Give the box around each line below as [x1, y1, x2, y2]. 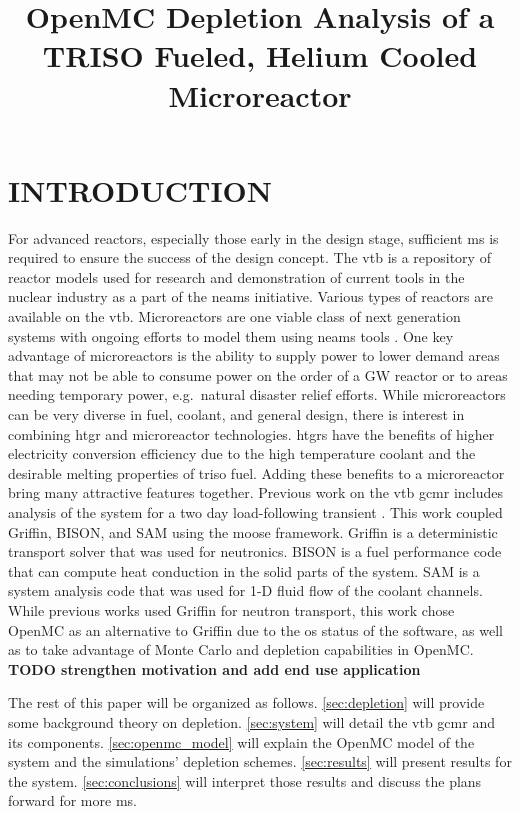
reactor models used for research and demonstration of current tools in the [8, 266, 465, 287]
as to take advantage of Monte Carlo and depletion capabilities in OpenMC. [8, 639, 474, 660]
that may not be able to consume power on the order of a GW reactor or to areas [8, 364, 508, 385]
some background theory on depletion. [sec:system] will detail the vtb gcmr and [8, 711, 495, 732]
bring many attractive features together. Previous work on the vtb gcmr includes [8, 482, 504, 503]
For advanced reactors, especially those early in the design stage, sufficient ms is [8, 227, 499, 248]
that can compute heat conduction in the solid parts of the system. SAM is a [8, 560, 480, 581]
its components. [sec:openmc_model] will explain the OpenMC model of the [8, 731, 475, 752]
